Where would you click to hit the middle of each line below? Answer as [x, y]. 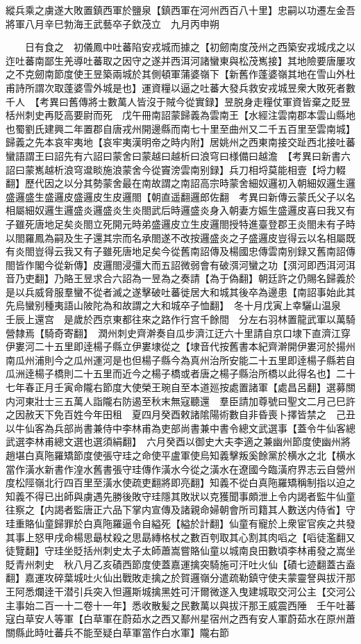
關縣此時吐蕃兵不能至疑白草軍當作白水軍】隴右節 [117, 632]
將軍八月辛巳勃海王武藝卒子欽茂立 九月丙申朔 [112, 23]
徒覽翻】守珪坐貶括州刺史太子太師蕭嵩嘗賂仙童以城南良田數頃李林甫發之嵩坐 [180, 551]
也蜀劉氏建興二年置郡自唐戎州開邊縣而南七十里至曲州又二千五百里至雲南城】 [180, 128]
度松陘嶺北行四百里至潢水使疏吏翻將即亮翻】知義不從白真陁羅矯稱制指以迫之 [180, 482]
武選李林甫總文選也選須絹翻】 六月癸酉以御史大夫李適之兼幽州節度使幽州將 [178, 441]
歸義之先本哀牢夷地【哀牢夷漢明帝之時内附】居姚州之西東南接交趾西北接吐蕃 [180, 142]
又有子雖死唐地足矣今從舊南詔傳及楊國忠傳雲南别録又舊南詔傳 [214, 251]
